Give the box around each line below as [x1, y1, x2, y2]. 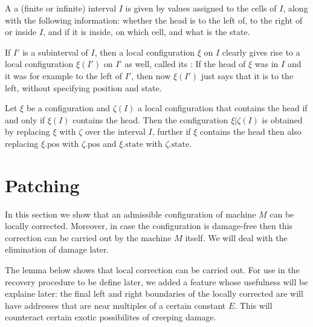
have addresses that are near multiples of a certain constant [5, 299, 226, 311]
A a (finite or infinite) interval [5, 2, 117, 14]
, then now [131, 69, 171, 82]
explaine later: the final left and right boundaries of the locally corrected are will [5, 287, 303, 300]
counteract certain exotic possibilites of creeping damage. [5, 311, 216, 323]
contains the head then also [200, 125, 302, 138]
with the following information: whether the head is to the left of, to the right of [5, 13, 303, 26]
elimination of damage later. [5, 243, 109, 256]
